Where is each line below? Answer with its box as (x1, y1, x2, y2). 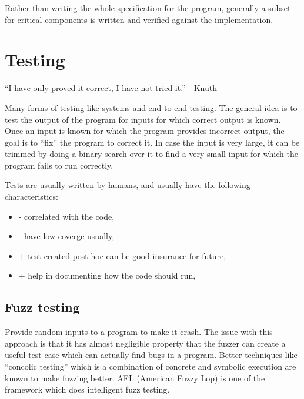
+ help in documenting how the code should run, (18, 269, 196, 281)
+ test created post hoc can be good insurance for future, (18, 249, 226, 261)
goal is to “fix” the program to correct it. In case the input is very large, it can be (5, 136, 300, 148)
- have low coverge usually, (18, 230, 115, 242)
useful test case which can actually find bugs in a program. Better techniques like (5, 348, 298, 361)
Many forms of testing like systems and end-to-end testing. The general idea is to (5, 101, 298, 113)
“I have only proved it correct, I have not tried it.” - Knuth (5, 82, 218, 94)
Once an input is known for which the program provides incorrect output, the (5, 125, 285, 137)
